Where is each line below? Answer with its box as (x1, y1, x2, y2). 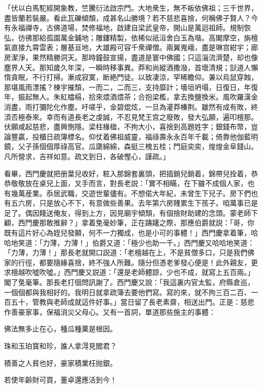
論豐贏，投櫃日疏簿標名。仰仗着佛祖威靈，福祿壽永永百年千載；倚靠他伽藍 (4, 131, 251, 141)
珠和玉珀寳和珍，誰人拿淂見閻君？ (4, 341, 117, 351)
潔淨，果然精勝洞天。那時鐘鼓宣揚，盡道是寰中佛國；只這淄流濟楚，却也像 (11, 52, 258, 62)
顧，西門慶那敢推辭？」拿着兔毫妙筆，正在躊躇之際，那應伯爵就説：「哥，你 (4, 217, 254, 228)
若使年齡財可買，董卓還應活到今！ (4, 374, 117, 385)
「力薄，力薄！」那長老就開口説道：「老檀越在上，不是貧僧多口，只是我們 (4, 247, 247, 258)
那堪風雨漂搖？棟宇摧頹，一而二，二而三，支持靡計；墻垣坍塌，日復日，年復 (4, 81, 258, 92)
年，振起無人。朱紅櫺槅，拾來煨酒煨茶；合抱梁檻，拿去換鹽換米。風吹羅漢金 (4, 91, 258, 102)
